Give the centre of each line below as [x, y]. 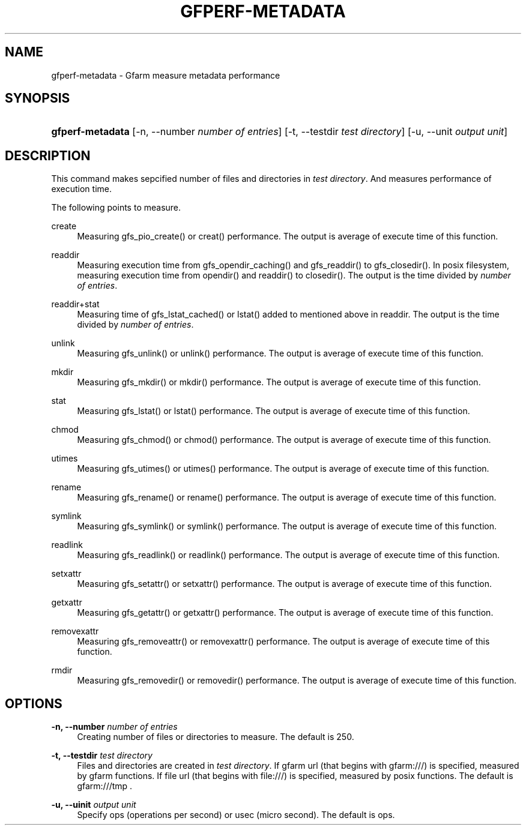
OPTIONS [34, 703]
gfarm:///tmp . [105, 786]
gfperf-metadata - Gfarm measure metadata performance [166, 75]
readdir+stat [75, 304]
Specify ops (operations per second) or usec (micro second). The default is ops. [236, 815]
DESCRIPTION [48, 155]
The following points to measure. [116, 208]
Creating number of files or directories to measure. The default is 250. [216, 737]
